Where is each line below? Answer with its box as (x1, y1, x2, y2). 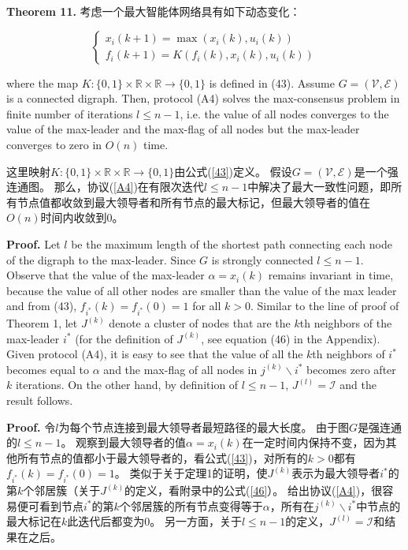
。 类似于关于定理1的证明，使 (114, 465, 268, 481)
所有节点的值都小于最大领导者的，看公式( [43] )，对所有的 (17, 449, 308, 466)
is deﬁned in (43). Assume (209, 74, 336, 91)
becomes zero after (306, 361, 396, 377)
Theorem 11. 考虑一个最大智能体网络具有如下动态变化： (6, 3, 301, 19)
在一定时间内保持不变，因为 (242, 434, 386, 451)
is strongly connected (211, 251, 313, 268)
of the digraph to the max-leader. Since (6, 251, 196, 268)
